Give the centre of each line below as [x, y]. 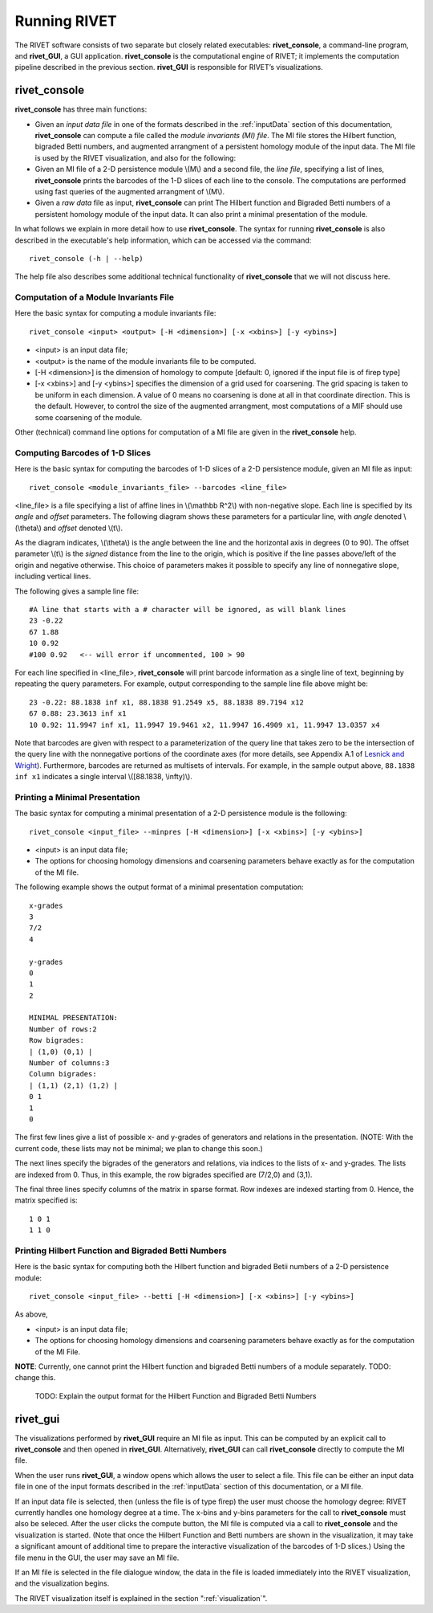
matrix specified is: [46, 1200]
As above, [31, 1314]
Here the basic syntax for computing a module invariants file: [115, 313]
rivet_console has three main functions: [81, 109]
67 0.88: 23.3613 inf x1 [78, 714]
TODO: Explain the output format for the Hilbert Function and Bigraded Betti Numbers [176, 1396]
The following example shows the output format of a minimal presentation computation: [159, 887]
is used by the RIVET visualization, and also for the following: [136, 157]
